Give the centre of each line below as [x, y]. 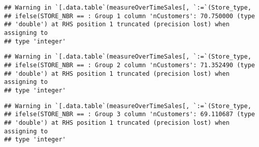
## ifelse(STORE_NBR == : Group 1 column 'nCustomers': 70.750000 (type [129, 16]
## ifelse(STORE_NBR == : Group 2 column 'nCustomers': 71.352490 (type [129, 65]
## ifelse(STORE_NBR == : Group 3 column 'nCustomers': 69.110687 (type [129, 114]
